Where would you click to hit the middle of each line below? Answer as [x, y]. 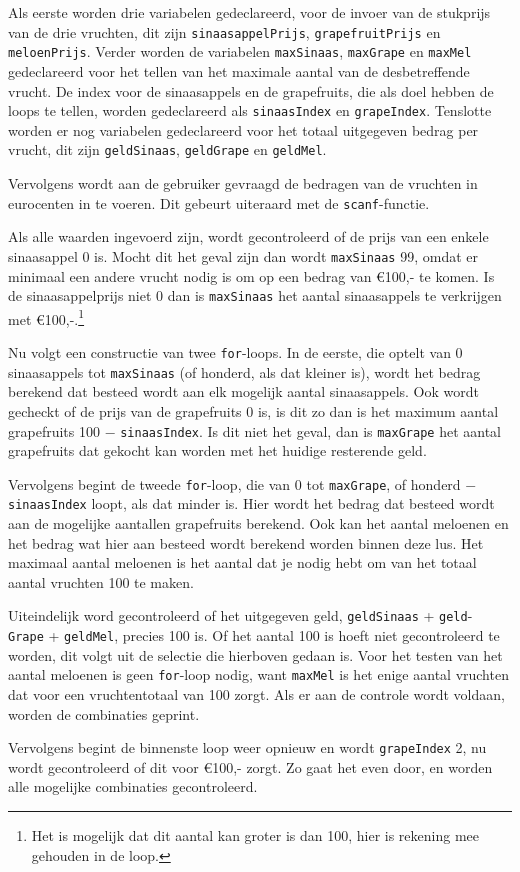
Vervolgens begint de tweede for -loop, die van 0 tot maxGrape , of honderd [234, 483]
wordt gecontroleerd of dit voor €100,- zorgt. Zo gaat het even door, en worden [250, 766]
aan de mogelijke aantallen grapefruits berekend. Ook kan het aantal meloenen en [258, 523]
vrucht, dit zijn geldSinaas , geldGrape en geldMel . [167, 149]
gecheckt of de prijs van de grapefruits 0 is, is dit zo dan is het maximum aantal [253, 410]
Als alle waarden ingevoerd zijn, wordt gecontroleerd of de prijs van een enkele [248, 236]
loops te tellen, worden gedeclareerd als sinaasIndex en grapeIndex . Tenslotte [250, 110]
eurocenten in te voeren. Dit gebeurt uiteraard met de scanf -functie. [219, 202]
